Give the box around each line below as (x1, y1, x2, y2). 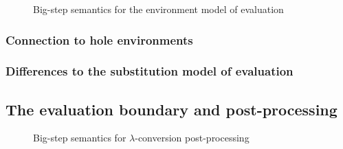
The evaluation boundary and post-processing (5, 98, 338, 119)
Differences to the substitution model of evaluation (5, 62, 294, 80)
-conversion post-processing (135, 130, 250, 145)
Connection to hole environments (5, 31, 193, 48)
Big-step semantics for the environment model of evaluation (33, 2, 284, 16)
